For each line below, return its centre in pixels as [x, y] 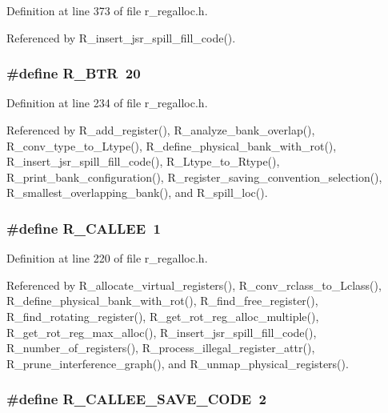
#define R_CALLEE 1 [84, 228]
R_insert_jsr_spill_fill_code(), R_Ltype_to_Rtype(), [143, 161]
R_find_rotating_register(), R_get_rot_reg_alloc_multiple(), [163, 316]
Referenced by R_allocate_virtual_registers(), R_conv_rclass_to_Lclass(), [194, 285]
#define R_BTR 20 [74, 73]
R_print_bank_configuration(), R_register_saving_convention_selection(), [194, 176]
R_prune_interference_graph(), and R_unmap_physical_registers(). [178, 363]
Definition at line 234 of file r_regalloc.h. [107, 103]
